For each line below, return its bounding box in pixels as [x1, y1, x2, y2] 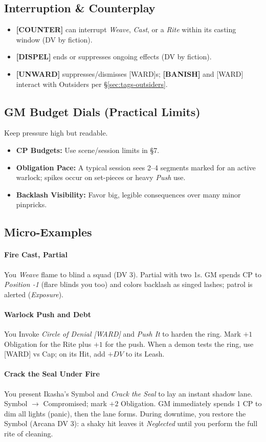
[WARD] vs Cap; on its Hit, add [4, 348, 105, 359]
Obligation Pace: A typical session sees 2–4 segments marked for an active [16, 162, 256, 172]
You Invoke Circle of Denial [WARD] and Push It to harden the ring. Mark [4, 328, 241, 339]
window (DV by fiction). [16, 34, 93, 45]
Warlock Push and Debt [4, 308, 91, 319]
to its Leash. [125, 348, 165, 359]
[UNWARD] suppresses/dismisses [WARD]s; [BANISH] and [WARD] [16, 68, 243, 79]
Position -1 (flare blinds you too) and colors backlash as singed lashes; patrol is [4, 279, 253, 290]
